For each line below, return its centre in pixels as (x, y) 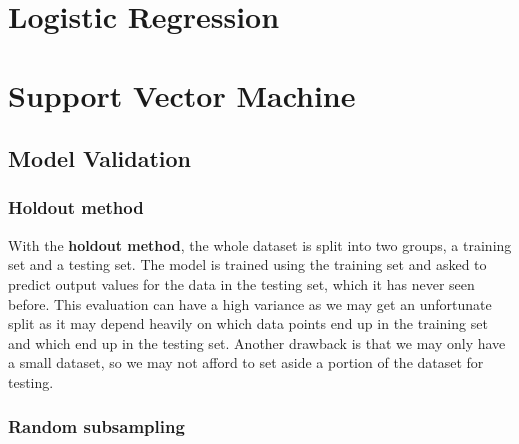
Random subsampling (96, 426)
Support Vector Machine (182, 94)
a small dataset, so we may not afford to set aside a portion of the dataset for (246, 362)
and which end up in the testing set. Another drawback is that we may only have (257, 342)
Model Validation (100, 158)
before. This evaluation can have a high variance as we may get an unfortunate (250, 303)
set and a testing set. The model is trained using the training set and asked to (247, 264)
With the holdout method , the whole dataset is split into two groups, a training (260, 244)
